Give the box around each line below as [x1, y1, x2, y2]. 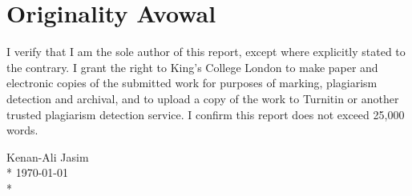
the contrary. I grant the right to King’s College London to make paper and [6, 58, 378, 75]
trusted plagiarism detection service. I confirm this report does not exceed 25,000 [6, 106, 405, 122]
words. [6, 122, 38, 138]
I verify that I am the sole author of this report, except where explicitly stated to [6, 43, 406, 60]
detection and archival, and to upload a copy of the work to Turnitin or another [6, 90, 399, 106]
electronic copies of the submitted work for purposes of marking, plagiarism [6, 74, 378, 91]
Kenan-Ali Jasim [6, 148, 89, 165]
